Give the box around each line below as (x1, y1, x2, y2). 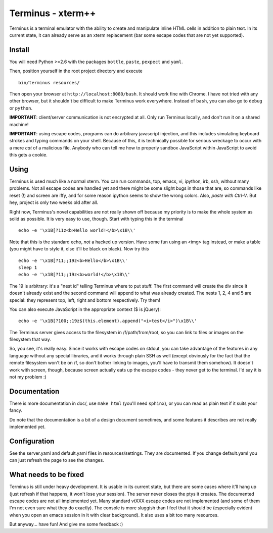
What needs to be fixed (9, 470, 84, 479)
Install (9, 45, 30, 54)
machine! (9, 121, 29, 127)
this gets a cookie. (9, 152, 48, 158)
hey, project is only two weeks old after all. (9, 199, 99, 205)
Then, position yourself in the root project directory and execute (9, 68, 143, 74)
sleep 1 (18, 264, 37, 270)
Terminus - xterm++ (9, 8, 96, 19)
